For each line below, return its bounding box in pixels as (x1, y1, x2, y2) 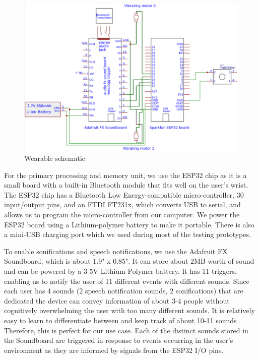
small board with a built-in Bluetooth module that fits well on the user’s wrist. (4, 179, 248, 190)
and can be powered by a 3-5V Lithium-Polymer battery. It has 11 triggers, (4, 266, 237, 276)
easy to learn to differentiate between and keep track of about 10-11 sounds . (4, 315, 241, 325)
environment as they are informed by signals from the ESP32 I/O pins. (4, 344, 224, 355)
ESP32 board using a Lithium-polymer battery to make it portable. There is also (4, 219, 254, 229)
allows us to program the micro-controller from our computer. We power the (4, 209, 240, 220)
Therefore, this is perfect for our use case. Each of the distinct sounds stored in (4, 325, 248, 335)
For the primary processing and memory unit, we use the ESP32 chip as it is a (4, 169, 247, 180)
